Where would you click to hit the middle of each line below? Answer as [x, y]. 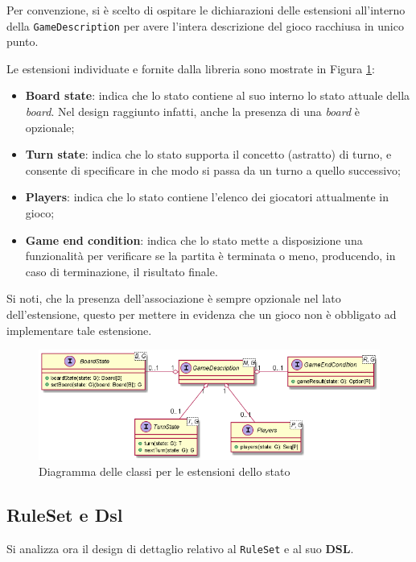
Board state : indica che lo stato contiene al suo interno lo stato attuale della [218, 95]
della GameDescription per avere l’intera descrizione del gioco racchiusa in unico [205, 25]
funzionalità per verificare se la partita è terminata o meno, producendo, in [210, 256]
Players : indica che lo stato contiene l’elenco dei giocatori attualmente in [207, 197]
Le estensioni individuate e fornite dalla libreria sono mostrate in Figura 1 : [191, 68]
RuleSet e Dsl [65, 515]
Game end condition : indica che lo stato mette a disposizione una [194, 240]
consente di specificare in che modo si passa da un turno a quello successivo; [213, 169]
